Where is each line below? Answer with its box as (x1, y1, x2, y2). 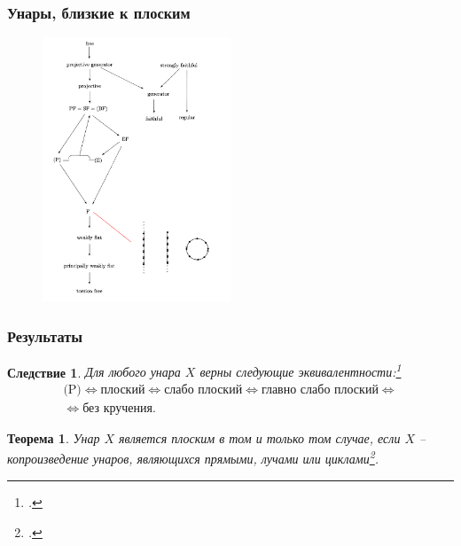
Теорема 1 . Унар (7, 429, 100, 448)
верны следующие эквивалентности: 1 (199, 360, 402, 381)
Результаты (7, 324, 83, 347)
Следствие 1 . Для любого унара (7, 363, 181, 381)
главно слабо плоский (261, 384, 379, 397)
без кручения (82, 402, 152, 416)
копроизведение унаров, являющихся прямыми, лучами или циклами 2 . (7, 447, 379, 468)
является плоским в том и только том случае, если (119, 429, 401, 448)
